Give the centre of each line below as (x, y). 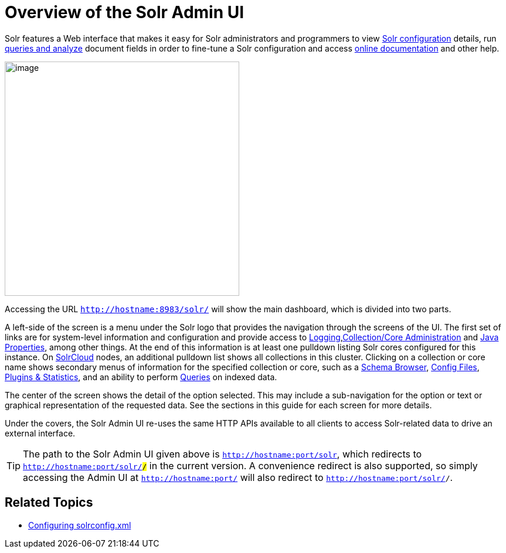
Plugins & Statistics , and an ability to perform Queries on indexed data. (141, 377)
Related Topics (49, 503)
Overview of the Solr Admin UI (125, 12)
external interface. (40, 433)
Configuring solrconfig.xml (80, 525)
